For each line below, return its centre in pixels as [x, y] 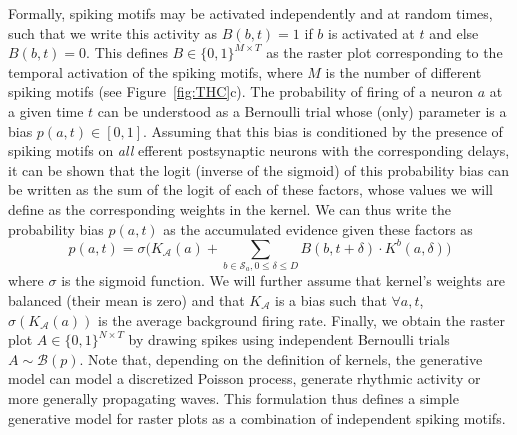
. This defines [127, 52]
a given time [46, 110]
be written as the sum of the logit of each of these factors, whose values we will [251, 189]
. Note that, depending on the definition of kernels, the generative [281, 358]
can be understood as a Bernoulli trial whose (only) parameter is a [302, 110]
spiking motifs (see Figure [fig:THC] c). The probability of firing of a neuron [240, 91]
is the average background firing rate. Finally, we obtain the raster [302, 319]
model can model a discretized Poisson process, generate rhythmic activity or [244, 378]
